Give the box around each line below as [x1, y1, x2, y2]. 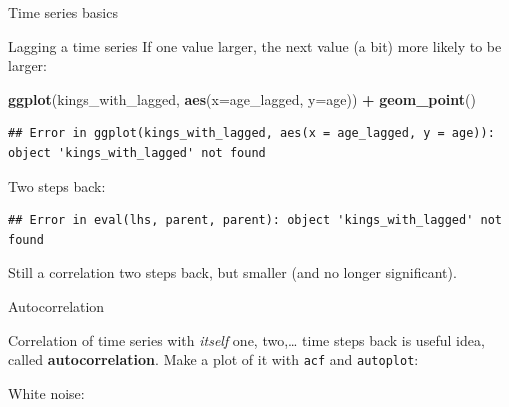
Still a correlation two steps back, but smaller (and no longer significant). [8, 262, 457, 283]
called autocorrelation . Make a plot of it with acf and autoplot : [8, 349, 419, 370]
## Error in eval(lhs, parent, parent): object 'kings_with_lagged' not [8, 213, 502, 228]
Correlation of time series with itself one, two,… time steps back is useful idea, [8, 329, 485, 350]
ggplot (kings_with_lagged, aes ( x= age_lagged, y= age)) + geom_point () [8, 88, 476, 109]
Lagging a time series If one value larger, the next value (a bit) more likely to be [8, 35, 502, 56]
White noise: [8, 382, 85, 403]
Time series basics [8, 2, 118, 22]
